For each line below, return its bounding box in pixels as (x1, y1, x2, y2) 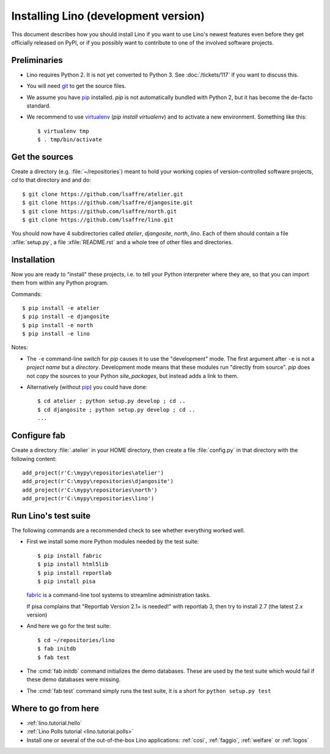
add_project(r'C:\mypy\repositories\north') (22, 486, 158, 493)
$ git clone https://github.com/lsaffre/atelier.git (22, 190, 183, 198)
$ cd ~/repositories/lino (37, 637, 116, 643)
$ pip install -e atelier (22, 305, 100, 311)
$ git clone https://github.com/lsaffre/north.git (22, 208, 177, 215)
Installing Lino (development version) (11, 9, 205, 23)
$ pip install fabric (37, 552, 102, 559)
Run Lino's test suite (11, 511, 91, 521)
